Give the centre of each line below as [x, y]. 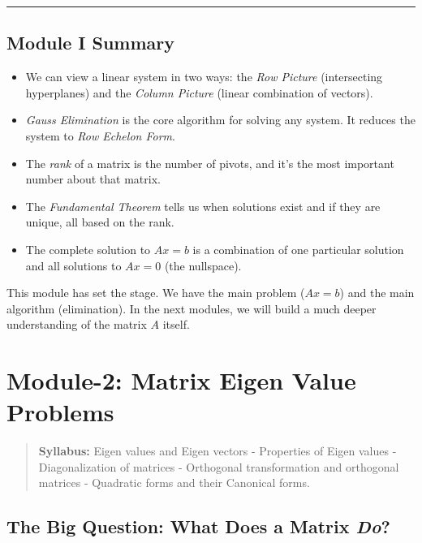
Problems [60, 412]
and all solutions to [73, 265]
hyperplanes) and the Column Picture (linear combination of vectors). [199, 92]
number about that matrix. [93, 179]
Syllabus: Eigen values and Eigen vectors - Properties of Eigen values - [217, 451]
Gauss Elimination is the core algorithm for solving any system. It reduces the [220, 120]
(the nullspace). [203, 265]
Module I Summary [91, 43]
